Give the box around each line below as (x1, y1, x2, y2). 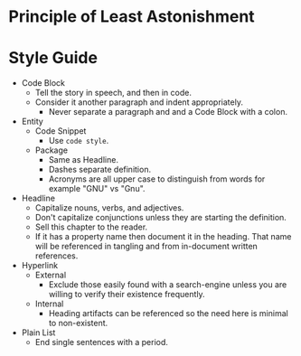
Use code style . (48, 136, 109, 146)
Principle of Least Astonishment (8, 6, 255, 27)
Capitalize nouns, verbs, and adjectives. (34, 202, 184, 213)
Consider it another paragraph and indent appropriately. (34, 97, 243, 108)
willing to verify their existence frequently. (48, 289, 205, 300)
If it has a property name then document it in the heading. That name (34, 231, 292, 242)
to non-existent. (48, 318, 108, 329)
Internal (34, 298, 64, 309)
